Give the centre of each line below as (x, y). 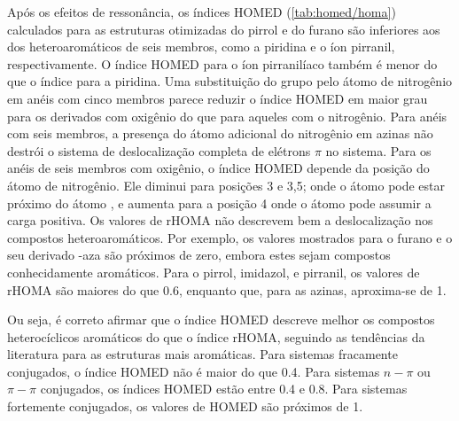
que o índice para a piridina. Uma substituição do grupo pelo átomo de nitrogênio (230, 81)
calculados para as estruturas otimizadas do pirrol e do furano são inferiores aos (224, 29)
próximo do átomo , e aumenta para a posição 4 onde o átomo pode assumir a (219, 203)
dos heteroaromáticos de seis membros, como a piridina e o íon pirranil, (201, 47)
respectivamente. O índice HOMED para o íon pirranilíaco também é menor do (222, 63)
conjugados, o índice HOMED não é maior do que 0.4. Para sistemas (194, 371)
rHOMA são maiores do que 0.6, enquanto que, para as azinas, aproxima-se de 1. (227, 289)
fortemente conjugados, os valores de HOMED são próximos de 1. (185, 406)
